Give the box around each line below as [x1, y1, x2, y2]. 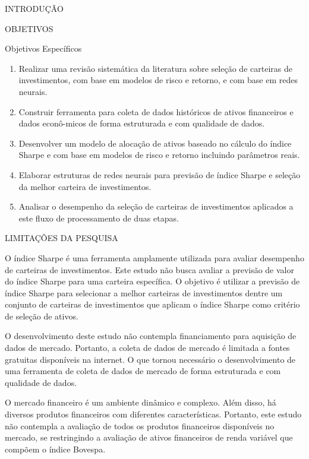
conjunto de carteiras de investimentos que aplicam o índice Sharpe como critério [5, 298, 300, 311]
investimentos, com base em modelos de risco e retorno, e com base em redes [18, 74, 298, 86]
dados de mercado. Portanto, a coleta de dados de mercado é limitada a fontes [5, 341, 290, 354]
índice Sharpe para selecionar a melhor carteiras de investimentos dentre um [5, 286, 283, 299]
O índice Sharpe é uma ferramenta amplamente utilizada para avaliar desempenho [5, 251, 304, 264]
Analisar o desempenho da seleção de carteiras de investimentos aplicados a [18, 200, 294, 213]
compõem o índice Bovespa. [5, 442, 106, 455]
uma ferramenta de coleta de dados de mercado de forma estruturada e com [5, 365, 281, 377]
